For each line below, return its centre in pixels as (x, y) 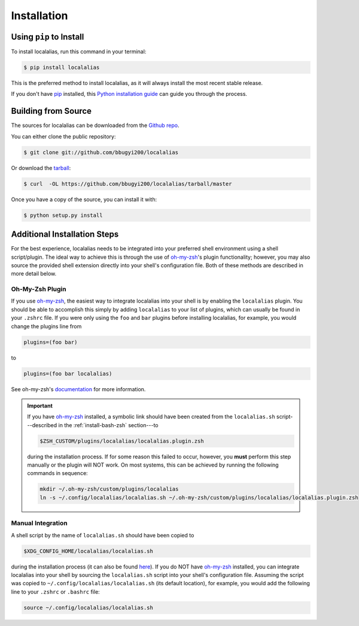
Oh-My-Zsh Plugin (39, 289)
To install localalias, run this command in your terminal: (79, 52)
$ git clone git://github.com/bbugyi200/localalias (101, 152)
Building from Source (51, 111)
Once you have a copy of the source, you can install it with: (84, 199)
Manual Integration (39, 523)
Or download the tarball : (41, 168)
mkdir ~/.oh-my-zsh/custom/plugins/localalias (109, 489)
